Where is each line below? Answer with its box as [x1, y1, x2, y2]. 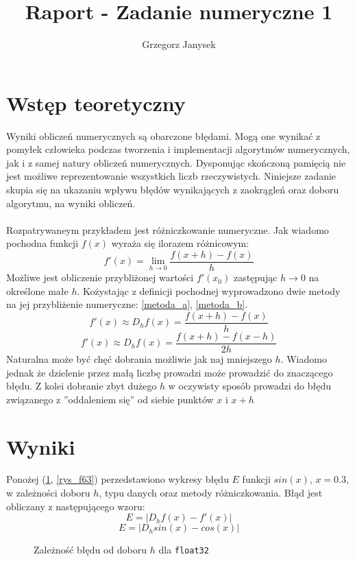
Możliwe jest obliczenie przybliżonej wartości [6, 270, 194, 285]
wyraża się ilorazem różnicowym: [111, 236, 249, 250]
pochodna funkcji [6, 236, 79, 250]
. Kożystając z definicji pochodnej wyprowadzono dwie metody [77, 283, 341, 298]
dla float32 [158, 542, 209, 557]
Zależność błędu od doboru [34, 542, 147, 557]
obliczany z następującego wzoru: [6, 499, 145, 513]
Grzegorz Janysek [142, 37, 216, 51]
